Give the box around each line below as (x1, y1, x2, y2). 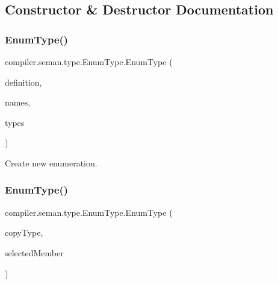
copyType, (5, 226, 43, 239)
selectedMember (5, 246, 64, 259)
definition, (5, 75, 42, 88)
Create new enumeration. (5, 156, 97, 169)
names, (5, 96, 31, 109)
